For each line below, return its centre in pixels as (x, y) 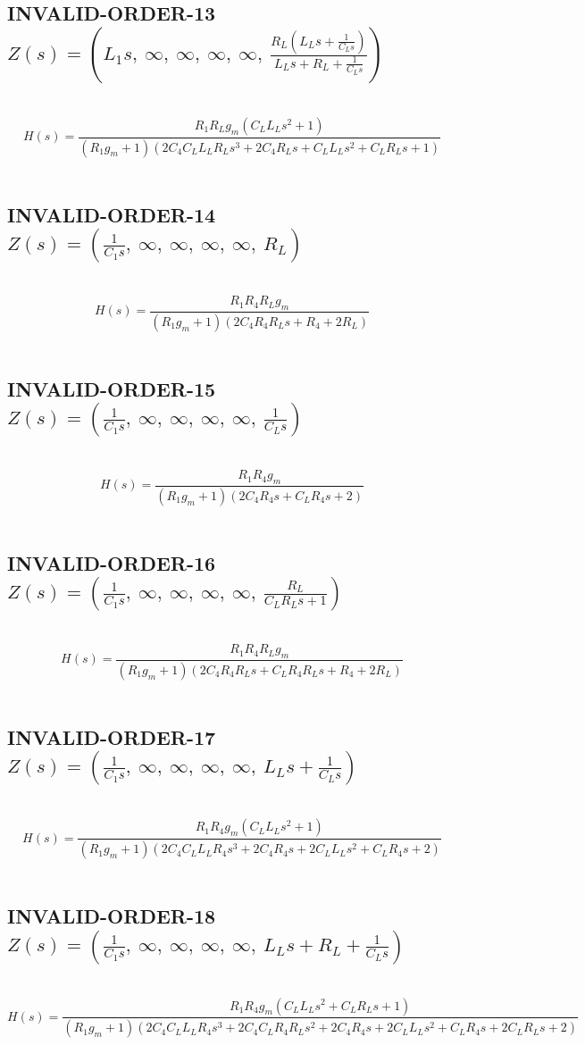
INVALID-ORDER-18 (112, 916)
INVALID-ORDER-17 (112, 736)
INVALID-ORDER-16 (112, 562)
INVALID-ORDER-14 (112, 214)
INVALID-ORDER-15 (112, 388)
